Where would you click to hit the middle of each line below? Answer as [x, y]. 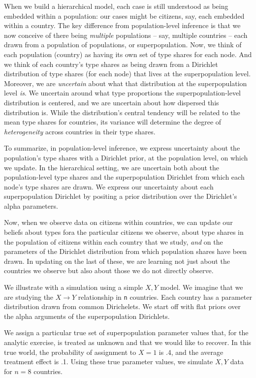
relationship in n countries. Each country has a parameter [165, 297]
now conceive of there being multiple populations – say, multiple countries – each [126, 35]
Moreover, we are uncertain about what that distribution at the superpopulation [126, 83]
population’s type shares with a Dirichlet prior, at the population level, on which [126, 157]
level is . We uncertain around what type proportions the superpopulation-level [123, 93]
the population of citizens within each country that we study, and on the [113, 241]
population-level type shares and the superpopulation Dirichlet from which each [124, 177]
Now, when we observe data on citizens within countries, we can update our [118, 222]
